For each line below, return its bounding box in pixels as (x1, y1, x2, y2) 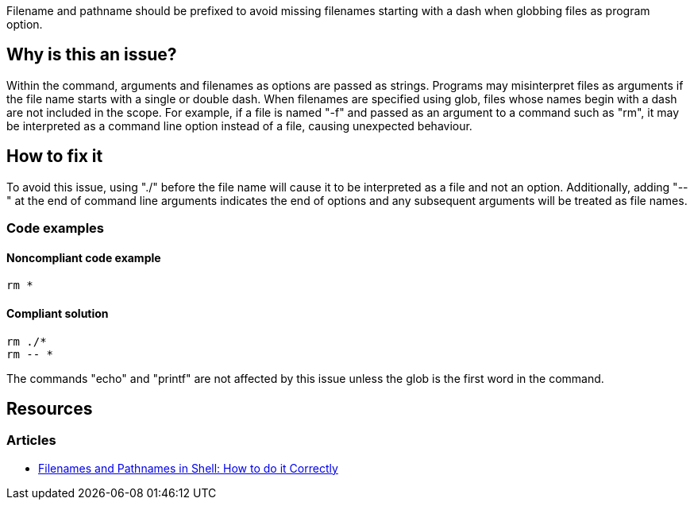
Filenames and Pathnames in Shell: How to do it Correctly (38, 461, 338, 475)
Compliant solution (6, 306, 109, 320)
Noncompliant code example (6, 250, 161, 265)
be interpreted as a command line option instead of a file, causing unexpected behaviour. (6, 118, 472, 133)
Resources (6, 398, 93, 419)
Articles (6, 432, 56, 449)
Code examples (6, 220, 105, 237)
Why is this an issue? (6, 44, 177, 65)
